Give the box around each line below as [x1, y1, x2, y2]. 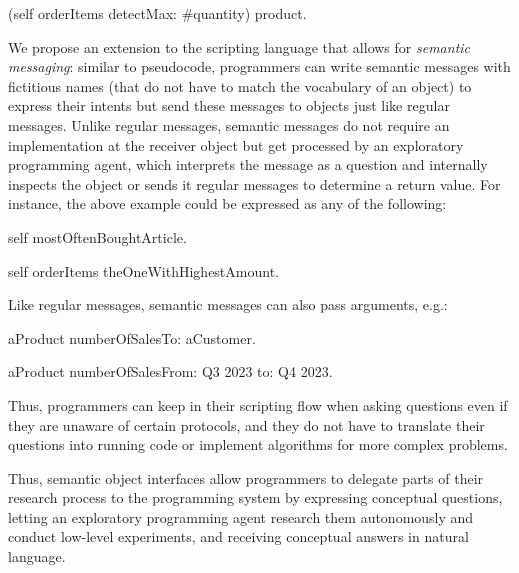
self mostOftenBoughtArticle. [8, 226, 187, 247]
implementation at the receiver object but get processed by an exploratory [8, 134, 464, 155]
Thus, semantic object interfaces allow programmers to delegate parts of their [8, 467, 484, 488]
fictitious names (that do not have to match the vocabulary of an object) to [8, 75, 472, 96]
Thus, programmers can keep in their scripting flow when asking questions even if [8, 394, 508, 415]
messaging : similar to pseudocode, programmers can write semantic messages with [8, 56, 511, 77]
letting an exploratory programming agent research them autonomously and [8, 506, 474, 527]
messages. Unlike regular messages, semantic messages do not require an [8, 114, 450, 135]
